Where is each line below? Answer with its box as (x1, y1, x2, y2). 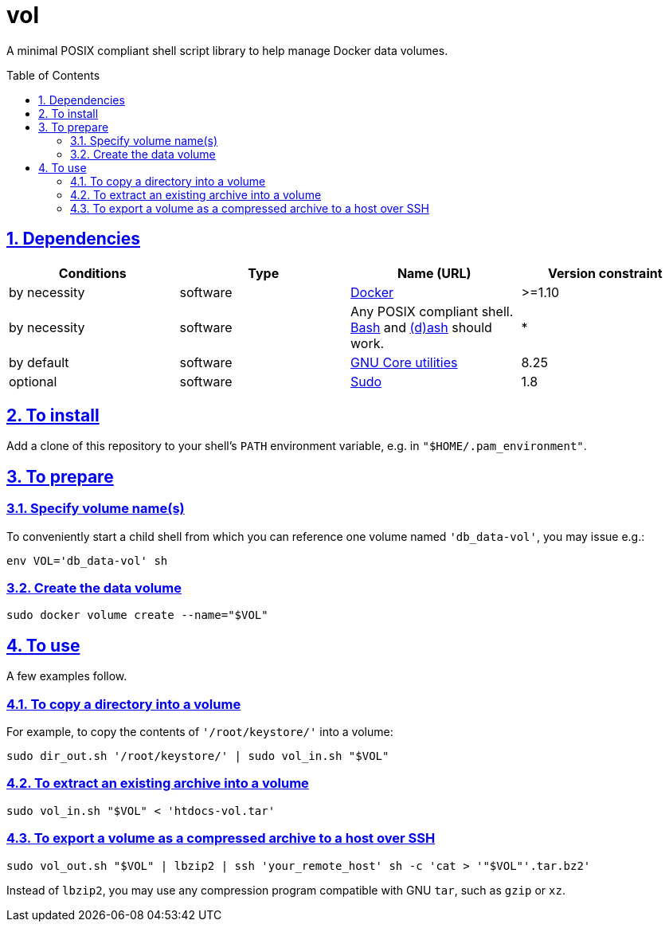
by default (9, 354, 69, 370)
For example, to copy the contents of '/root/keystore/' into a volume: (6, 725, 393, 738)
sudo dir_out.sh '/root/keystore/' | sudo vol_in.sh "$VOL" (6, 750, 389, 762)
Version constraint (547, 264, 663, 281)
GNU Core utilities (350, 354, 458, 370)
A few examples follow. (6, 669, 127, 683)
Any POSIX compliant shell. (350, 303, 514, 319)
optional (9, 373, 57, 390)
